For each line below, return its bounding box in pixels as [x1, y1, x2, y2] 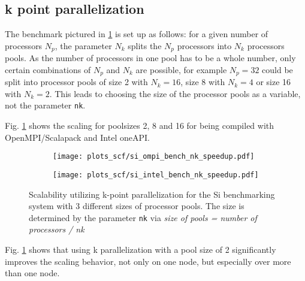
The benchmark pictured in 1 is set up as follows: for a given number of [5, 28, 268, 40]
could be [262, 63, 293, 75]
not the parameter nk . [5, 99, 86, 111]
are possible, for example [135, 63, 227, 75]
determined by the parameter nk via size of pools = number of [29, 211, 257, 223]
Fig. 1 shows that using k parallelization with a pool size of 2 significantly [5, 243, 276, 256]
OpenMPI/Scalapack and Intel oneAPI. [5, 131, 150, 143]
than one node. [5, 267, 60, 279]
